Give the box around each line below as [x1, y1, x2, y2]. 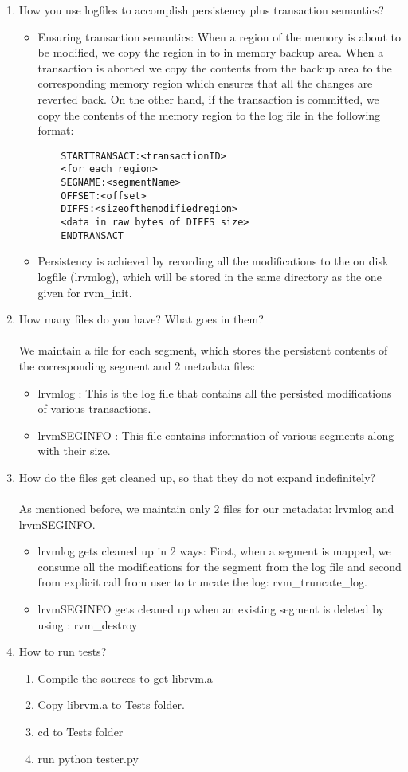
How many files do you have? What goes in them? [18, 311, 264, 327]
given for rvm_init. [37, 284, 132, 300]
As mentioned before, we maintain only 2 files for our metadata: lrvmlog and [18, 500, 394, 517]
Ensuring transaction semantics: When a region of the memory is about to [37, 28, 401, 45]
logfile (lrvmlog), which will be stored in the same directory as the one [37, 268, 382, 284]
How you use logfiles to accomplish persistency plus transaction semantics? [18, 2, 384, 18]
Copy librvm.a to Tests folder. [37, 696, 185, 713]
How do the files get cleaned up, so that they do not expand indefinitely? [18, 468, 376, 485]
